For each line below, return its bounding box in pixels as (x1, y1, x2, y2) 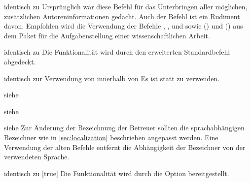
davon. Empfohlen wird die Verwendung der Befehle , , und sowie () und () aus (4, 21, 243, 31)
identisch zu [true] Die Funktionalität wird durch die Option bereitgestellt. (4, 168, 229, 178)
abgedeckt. (4, 56, 36, 66)
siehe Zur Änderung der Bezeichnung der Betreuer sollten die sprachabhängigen (4, 122, 245, 133)
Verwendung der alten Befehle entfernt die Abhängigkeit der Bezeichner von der (4, 142, 246, 152)
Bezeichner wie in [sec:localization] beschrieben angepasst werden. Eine (4, 132, 218, 142)
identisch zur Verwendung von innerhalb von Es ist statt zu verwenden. (4, 73, 220, 83)
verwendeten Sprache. (4, 152, 70, 162)
